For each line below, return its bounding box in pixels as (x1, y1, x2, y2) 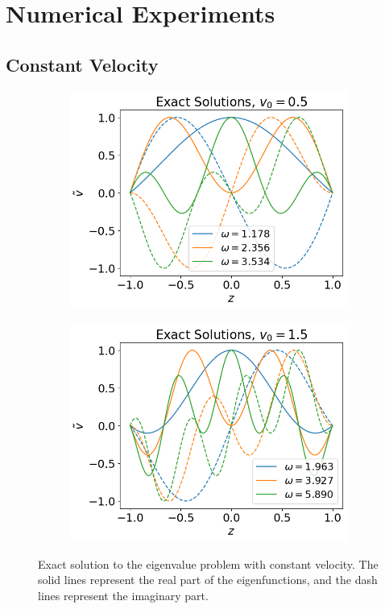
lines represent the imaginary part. (38, 586, 209, 603)
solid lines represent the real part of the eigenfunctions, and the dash (38, 571, 378, 588)
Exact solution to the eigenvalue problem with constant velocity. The (38, 555, 379, 572)
